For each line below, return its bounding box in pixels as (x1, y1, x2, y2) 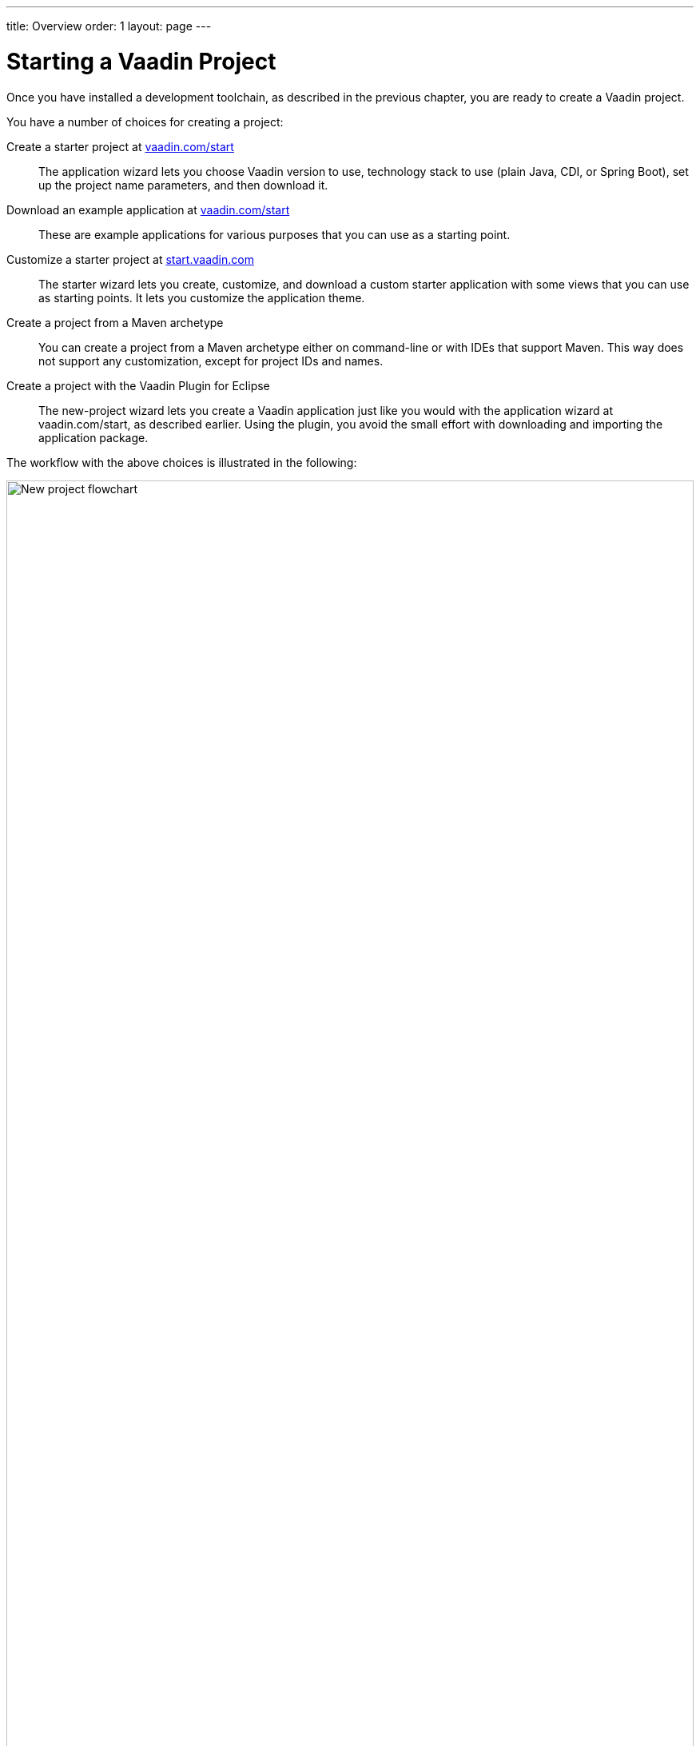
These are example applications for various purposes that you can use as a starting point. (38, 227, 511, 241)
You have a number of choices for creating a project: (6, 114, 284, 129)
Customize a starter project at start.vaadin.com (6, 252, 254, 266)
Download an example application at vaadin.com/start (6, 202, 290, 217)
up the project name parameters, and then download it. (38, 177, 328, 192)
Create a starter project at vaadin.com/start (6, 139, 234, 153)
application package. (38, 430, 149, 444)
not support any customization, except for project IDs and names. (38, 353, 384, 368)
